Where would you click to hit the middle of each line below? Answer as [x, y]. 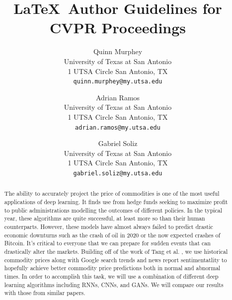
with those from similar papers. [45, 293]
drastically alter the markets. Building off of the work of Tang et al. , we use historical [116, 252]
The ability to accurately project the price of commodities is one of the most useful [112, 193]
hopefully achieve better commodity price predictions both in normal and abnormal [112, 268]
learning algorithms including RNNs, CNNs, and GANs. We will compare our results [114, 284]
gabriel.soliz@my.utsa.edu [118, 173]
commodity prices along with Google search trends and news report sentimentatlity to [116, 260]
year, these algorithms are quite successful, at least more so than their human [105, 218]
